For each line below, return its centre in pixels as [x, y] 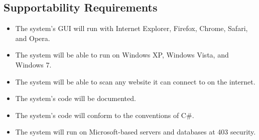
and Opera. [33, 38]
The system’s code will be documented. [76, 98]
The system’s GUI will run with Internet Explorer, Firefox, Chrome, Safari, [132, 28]
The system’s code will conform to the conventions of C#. [105, 115]
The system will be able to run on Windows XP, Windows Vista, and [122, 55]
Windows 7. [33, 64]
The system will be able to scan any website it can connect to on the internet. [135, 81]
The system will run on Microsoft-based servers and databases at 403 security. [136, 132]
